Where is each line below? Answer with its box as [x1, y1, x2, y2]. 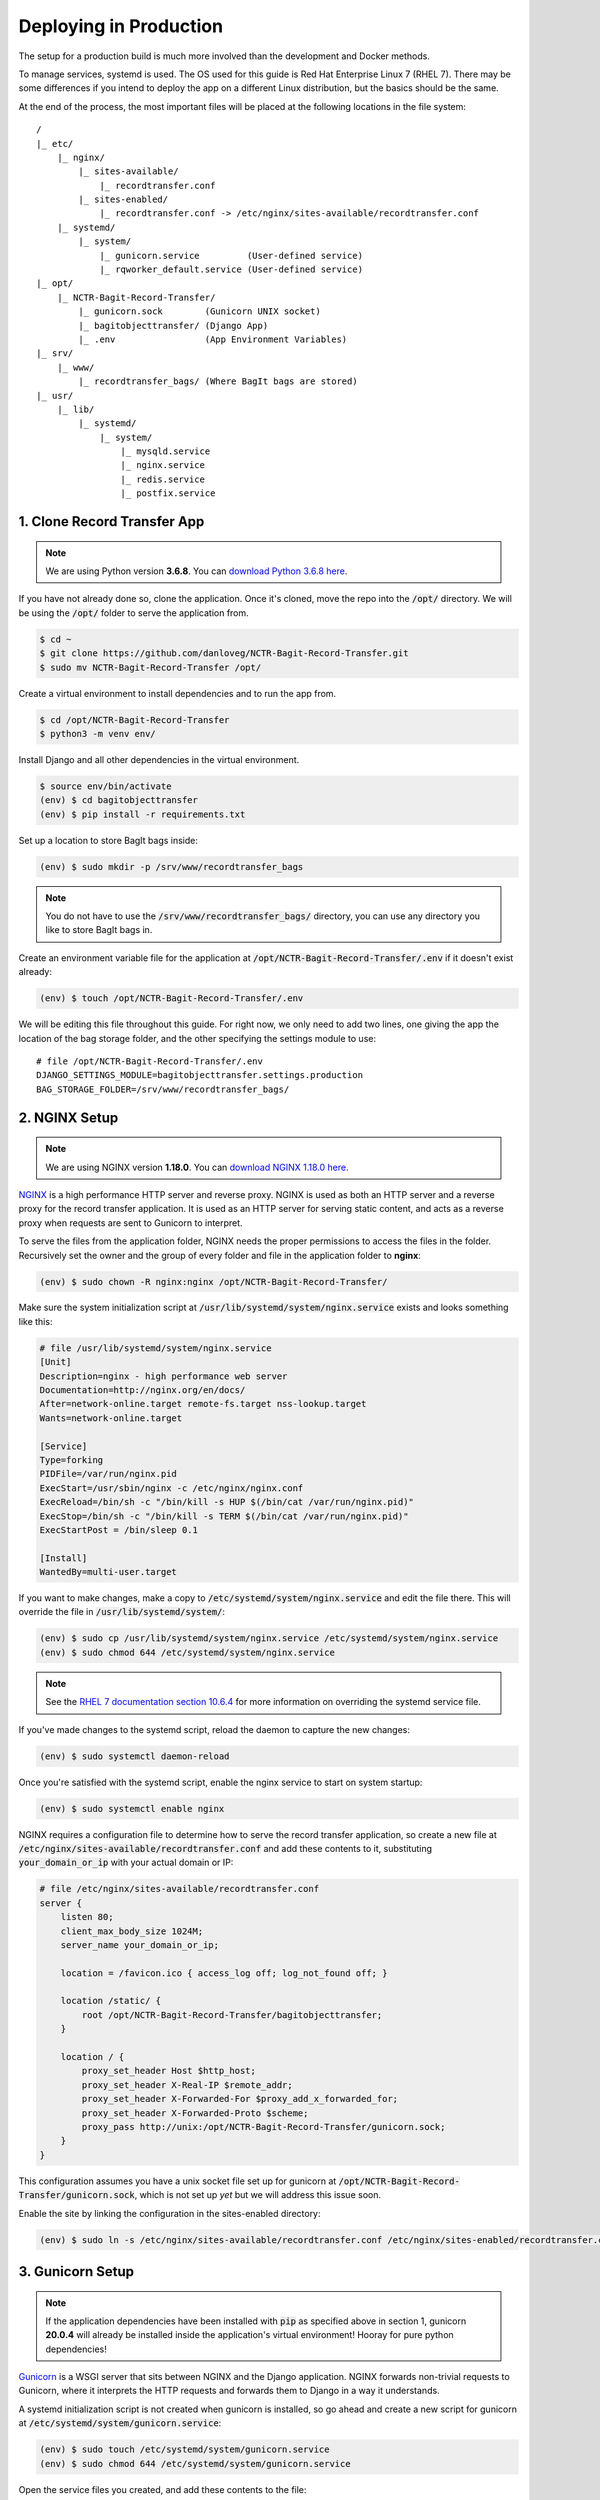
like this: [18, 1315, 53, 1327]
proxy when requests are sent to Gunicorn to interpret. [18, 1216, 244, 1229]
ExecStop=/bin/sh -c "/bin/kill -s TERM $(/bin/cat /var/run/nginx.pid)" [39, 1510, 409, 1522]
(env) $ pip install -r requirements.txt [39, 808, 246, 820]
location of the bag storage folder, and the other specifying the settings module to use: [18, 1032, 377, 1044]
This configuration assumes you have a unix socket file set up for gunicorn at [18, 2175, 337, 2187]
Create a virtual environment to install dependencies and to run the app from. [18, 687, 337, 699]
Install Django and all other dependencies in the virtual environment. [18, 753, 300, 765]
